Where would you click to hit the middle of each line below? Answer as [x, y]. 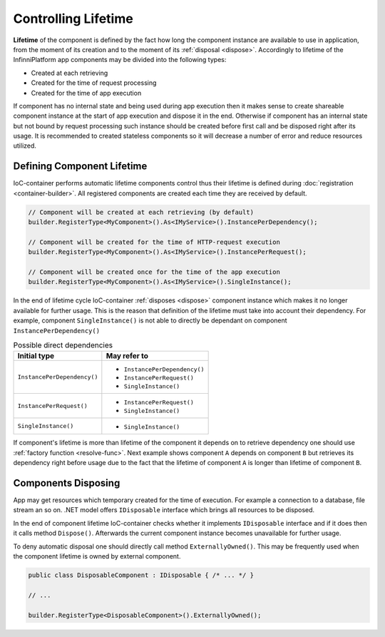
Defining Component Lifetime [80, 167]
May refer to [127, 356]
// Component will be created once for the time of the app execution [154, 272]
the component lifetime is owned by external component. [97, 556]
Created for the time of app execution [86, 93]
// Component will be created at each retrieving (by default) [141, 212]
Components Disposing [67, 483]
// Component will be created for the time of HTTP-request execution [154, 242]
